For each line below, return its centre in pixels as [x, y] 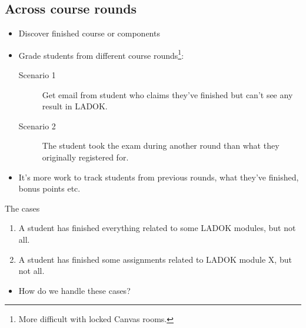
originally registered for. [85, 157]
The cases [22, 208]
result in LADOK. [75, 106]
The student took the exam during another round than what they [161, 145]
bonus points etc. [49, 188]
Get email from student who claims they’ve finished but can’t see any [167, 94]
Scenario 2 [37, 125]
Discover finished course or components [89, 33]
